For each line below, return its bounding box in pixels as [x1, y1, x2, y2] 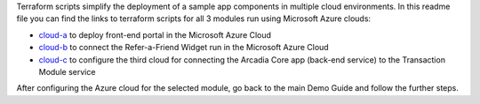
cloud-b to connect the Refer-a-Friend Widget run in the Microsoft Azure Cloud [38, 42, 329, 53]
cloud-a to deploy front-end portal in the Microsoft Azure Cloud [38, 29, 271, 40]
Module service [38, 66, 96, 77]
